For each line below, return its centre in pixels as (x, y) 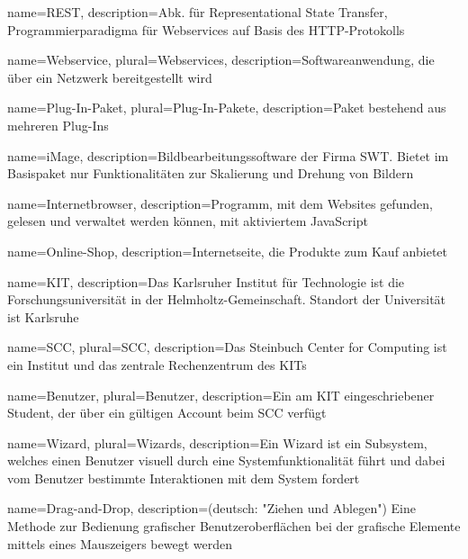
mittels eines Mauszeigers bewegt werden (120, 543)
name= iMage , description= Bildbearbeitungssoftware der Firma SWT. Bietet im (228, 155)
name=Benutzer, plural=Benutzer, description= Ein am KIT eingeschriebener (221, 395)
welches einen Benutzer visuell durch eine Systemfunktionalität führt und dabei (226, 460)
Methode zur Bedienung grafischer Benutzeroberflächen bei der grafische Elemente (234, 526)
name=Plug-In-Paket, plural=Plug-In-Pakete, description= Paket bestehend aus (227, 108)
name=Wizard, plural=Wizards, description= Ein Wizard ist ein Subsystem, (217, 442)
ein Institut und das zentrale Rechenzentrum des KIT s (157, 364)
